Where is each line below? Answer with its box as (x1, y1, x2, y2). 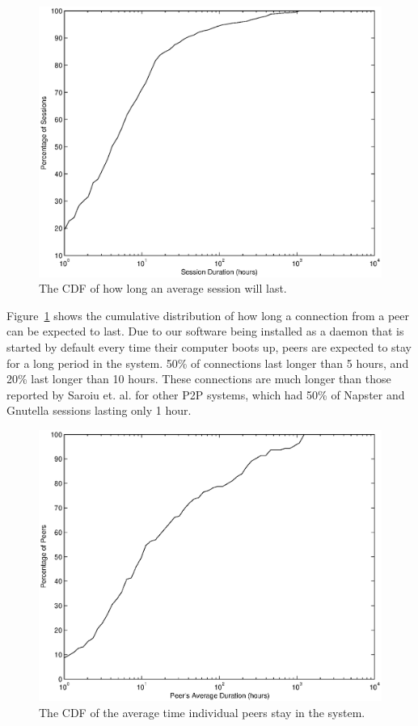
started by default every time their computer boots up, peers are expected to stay (6, 338, 412, 355)
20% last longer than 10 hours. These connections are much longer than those (6, 370, 391, 387)
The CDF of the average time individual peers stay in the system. (39, 703, 365, 720)
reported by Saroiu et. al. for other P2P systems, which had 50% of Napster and (6, 386, 405, 403)
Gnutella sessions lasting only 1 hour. (6, 402, 192, 419)
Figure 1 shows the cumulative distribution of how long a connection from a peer (6, 306, 409, 323)
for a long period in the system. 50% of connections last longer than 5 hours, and (6, 354, 409, 371)
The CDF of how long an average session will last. (39, 280, 287, 297)
